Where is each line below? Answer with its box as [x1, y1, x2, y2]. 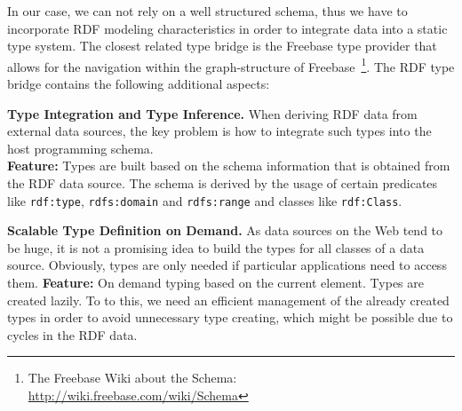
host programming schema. [7, 138, 154, 157]
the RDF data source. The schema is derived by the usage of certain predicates [7, 174, 438, 192]
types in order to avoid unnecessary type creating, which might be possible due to [7, 308, 453, 327]
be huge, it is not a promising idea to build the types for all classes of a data [7, 238, 425, 257]
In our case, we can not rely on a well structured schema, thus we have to [7, 2, 408, 20]
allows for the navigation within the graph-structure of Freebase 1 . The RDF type [7, 54, 455, 75]
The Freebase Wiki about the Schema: [28, 368, 237, 387]
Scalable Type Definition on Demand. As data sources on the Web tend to [7, 221, 443, 240]
